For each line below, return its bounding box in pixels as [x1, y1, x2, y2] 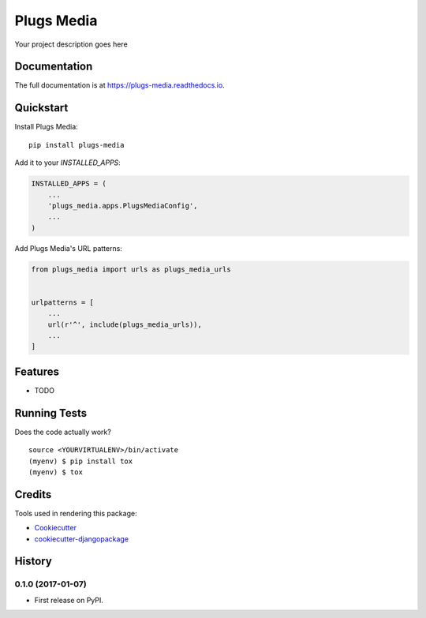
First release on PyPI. [34, 595, 104, 605]
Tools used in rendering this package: [14, 508, 137, 518]
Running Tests [14, 406, 87, 420]
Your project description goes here [14, 39, 128, 49]
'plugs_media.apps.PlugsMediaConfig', [47, 201, 198, 210]
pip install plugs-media [28, 140, 125, 149]
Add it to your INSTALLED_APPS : [14, 158, 121, 167]
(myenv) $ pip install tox [28, 456, 133, 466]
